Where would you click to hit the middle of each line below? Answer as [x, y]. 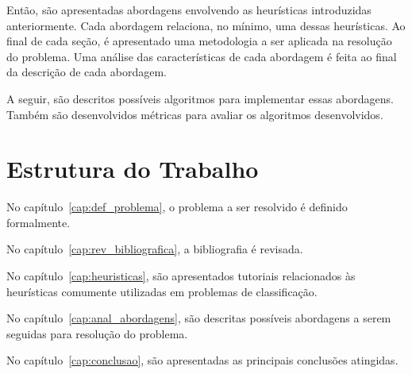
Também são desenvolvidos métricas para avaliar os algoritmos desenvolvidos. [195, 114]
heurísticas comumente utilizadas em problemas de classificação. [162, 291]
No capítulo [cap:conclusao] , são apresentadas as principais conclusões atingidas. [202, 360]
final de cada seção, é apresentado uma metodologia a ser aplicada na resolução [199, 41]
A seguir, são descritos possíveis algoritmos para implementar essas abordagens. [200, 98]
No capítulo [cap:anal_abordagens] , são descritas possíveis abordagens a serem [199, 318]
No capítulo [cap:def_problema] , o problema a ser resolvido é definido [177, 207]
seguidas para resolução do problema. [97, 333]
